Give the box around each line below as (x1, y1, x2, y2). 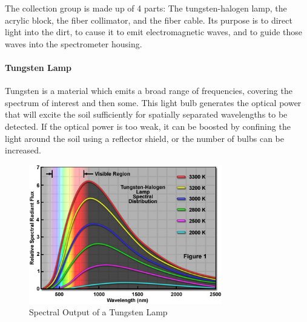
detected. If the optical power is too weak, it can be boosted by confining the (5, 119, 291, 132)
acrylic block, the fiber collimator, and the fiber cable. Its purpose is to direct (5, 13, 292, 26)
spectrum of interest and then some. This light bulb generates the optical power (5, 96, 302, 109)
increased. (5, 144, 42, 156)
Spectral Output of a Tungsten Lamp (29, 306, 168, 318)
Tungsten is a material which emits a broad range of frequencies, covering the (5, 84, 292, 97)
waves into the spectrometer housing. (5, 37, 142, 50)
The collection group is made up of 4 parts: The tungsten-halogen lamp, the (5, 2, 287, 14)
